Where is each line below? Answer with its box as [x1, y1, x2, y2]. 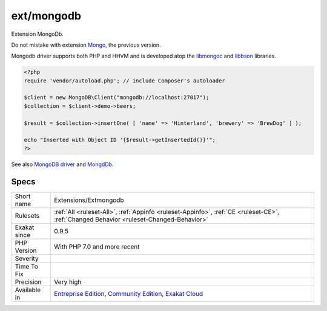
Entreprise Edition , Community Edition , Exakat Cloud [54, 289, 203, 298]
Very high [54, 278, 82, 286]
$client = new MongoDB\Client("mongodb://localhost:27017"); [24, 94, 210, 101]
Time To [15, 262, 39, 270]
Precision [15, 278, 42, 286]
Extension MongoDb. [11, 30, 64, 38]
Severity [15, 254, 39, 263]
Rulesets [15, 211, 39, 219]
